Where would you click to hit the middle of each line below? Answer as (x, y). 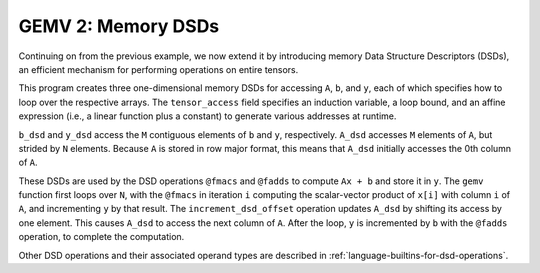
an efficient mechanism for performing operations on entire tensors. (158, 69)
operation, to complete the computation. (101, 237)
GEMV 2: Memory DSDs (119, 26)
